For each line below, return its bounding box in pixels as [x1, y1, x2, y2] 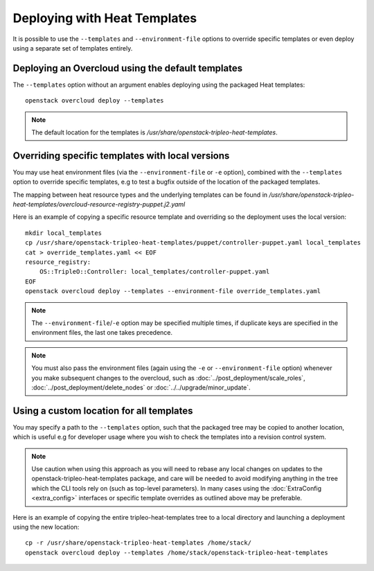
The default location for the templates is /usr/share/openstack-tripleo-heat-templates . [31, 128, 278, 137]
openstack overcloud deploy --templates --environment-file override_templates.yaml [25, 288, 321, 295]
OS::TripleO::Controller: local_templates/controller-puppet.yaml [39, 267, 270, 276]
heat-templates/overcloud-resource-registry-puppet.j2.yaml [12, 200, 186, 209]
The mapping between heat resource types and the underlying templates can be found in [12, 191, 268, 199]
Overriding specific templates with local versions [12, 150, 230, 161]
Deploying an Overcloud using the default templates [12, 62, 242, 74]
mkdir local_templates [25, 229, 103, 237]
